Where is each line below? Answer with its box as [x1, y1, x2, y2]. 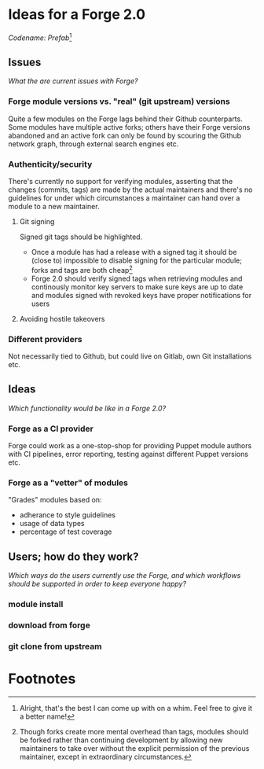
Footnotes [8, 670, 76, 688]
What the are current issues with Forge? [8, 76, 138, 86]
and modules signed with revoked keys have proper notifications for [31, 290, 252, 300]
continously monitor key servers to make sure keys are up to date [31, 281, 244, 292]
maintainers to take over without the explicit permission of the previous [19, 743, 250, 752]
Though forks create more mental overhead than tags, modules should [19, 727, 249, 736]
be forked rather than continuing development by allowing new [19, 735, 223, 745]
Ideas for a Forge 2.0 [8, 6, 146, 24]
